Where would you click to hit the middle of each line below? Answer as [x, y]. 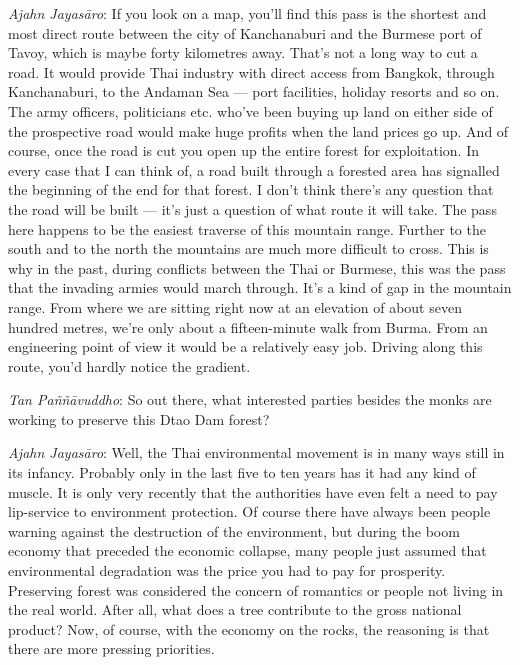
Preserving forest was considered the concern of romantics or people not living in [256, 589]
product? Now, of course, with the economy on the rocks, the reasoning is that [249, 628]
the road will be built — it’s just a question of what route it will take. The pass [252, 208]
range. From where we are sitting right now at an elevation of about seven [235, 306]
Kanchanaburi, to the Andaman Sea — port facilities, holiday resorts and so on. [254, 91]
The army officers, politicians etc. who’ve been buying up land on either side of [250, 110]
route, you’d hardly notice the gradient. [129, 365]
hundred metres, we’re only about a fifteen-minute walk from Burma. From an [248, 326]
